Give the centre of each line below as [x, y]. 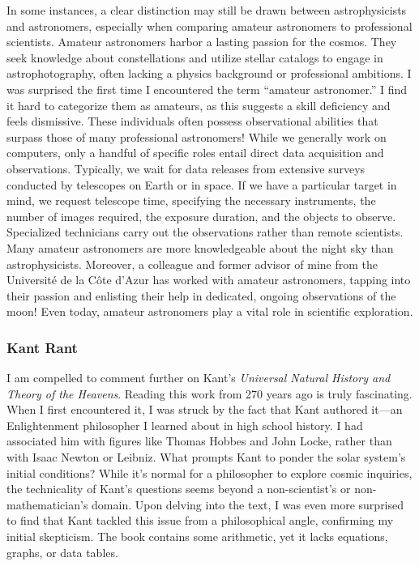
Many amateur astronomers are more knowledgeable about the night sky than [200, 247]
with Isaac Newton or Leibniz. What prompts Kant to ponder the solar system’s [206, 457]
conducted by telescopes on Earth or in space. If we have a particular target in [202, 184]
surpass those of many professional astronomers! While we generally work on [197, 136]
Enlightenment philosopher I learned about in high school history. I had [185, 425]
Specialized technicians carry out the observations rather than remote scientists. [205, 232]
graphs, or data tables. [62, 552]
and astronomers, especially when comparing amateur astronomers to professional [209, 26]
